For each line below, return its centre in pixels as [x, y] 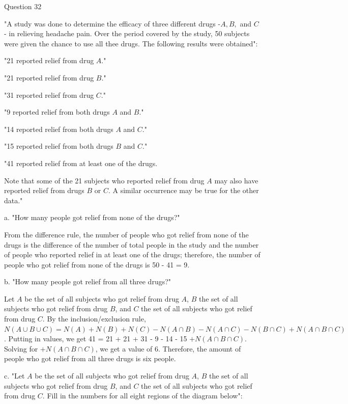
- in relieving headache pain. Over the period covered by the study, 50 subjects [127, 33]
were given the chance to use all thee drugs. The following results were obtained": [131, 43]
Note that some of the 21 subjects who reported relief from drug [104, 180]
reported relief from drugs [44, 190]
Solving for [21, 348]
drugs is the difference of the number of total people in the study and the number [132, 244]
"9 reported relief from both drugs [57, 112]
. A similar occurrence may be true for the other [183, 190]
